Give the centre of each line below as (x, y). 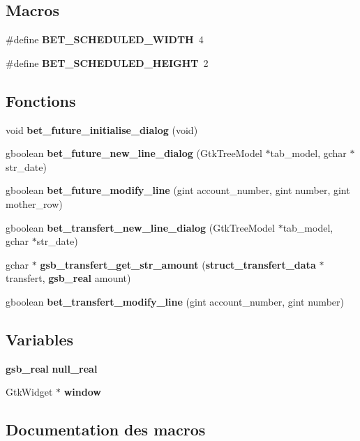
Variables (40, 339)
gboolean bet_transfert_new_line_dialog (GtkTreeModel (140, 227)
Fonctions (41, 100)
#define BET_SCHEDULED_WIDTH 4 (105, 39)
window (82, 392)
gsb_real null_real (52, 368)
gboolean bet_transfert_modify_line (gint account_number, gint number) (175, 301)
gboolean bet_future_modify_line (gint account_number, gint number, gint (178, 190)
